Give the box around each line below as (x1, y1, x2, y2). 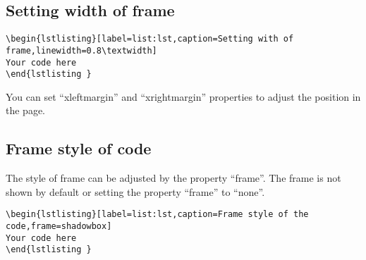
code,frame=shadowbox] (6, 221, 112, 232)
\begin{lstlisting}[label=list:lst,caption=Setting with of (6, 34, 294, 44)
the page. (6, 103, 45, 118)
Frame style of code (6, 137, 152, 159)
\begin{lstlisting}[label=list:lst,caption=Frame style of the (6, 209, 309, 220)
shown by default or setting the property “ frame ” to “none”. (6, 184, 265, 199)
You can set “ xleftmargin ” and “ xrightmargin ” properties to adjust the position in (6, 89, 361, 104)
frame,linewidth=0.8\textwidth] (6, 45, 157, 56)
